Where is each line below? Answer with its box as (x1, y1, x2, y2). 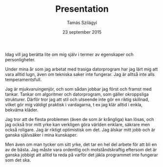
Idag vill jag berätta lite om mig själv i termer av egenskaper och (5, 51, 134, 57)
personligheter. (5, 56, 36, 62)
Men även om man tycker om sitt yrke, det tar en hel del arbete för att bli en (5, 141, 157, 147)
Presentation (55, 3, 109, 15)
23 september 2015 (62, 29, 102, 35)
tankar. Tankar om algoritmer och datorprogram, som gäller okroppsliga (5, 91, 149, 97)
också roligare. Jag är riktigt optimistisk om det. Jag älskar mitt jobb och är (5, 126, 156, 133)
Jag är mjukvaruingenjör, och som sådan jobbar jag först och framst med (5, 86, 152, 92)
